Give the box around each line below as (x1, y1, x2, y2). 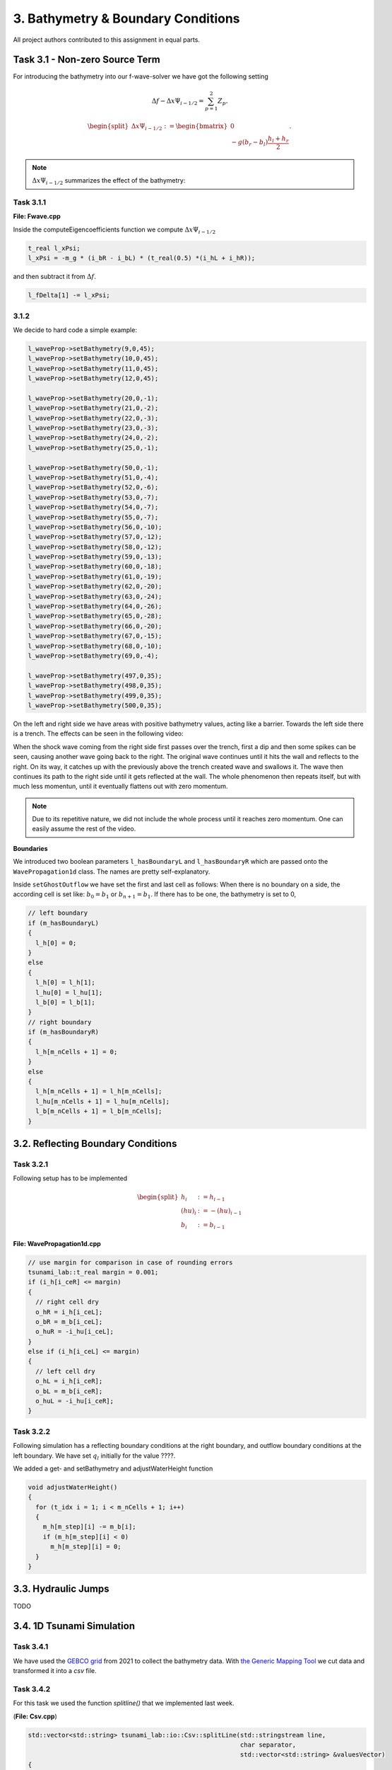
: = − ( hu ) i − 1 (197, 1207, 242, 1217)
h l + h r (267, 135, 289, 144)
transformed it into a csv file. (13, 1667, 97, 1675)
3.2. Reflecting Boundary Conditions (13, 1138, 177, 1150)
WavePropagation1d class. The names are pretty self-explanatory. (13, 867, 210, 876)
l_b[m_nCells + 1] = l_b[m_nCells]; (35, 1107, 162, 1115)
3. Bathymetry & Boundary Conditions (13, 11, 240, 26)
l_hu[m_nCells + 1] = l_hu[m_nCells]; (35, 1097, 170, 1105)
